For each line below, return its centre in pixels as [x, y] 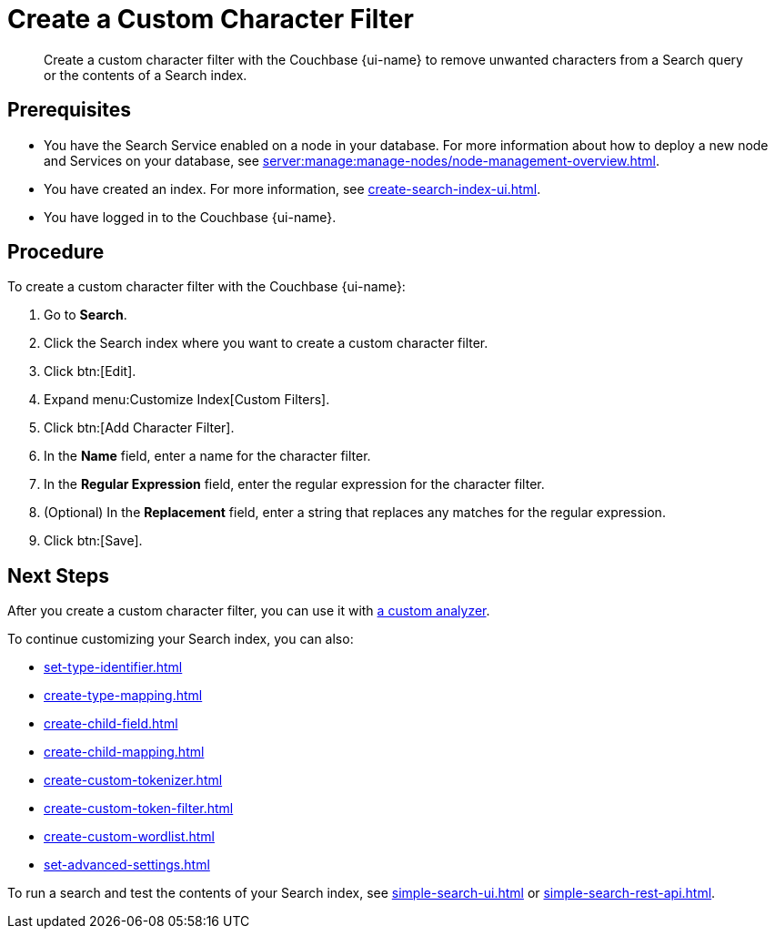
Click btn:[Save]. [93, 541]
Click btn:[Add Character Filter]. [139, 428]
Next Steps [58, 575]
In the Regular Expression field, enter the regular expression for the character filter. [294, 484]
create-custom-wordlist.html [129, 837]
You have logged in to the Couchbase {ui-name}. [190, 217]
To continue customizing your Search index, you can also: [181, 639]
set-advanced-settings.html [127, 865]
